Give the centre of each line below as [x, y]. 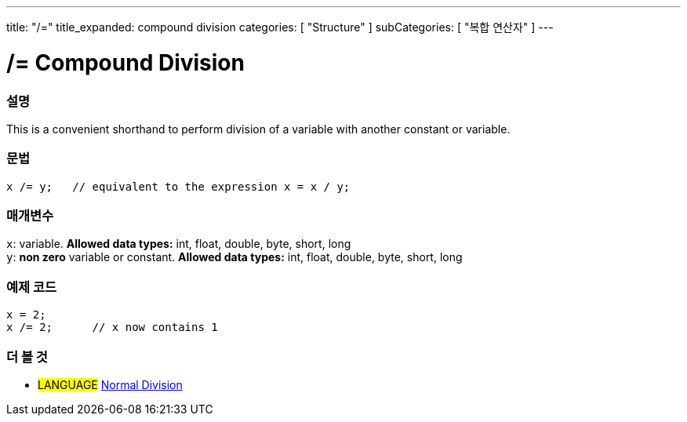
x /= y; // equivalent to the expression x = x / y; [178, 186]
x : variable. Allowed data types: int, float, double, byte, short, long [179, 244]
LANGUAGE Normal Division [110, 384]
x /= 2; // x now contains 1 [112, 327]
